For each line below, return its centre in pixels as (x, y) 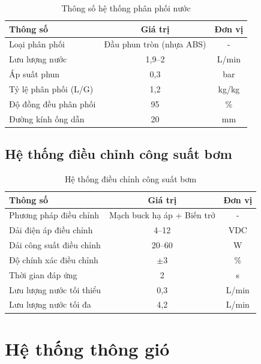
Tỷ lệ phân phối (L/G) (51, 88)
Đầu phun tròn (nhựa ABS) (155, 44)
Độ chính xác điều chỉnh (54, 259)
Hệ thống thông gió (87, 348)
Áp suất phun (34, 74)
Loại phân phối (37, 44)
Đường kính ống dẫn (47, 118)
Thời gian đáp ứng (43, 274)
